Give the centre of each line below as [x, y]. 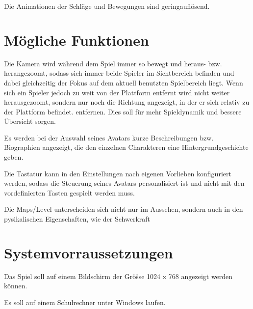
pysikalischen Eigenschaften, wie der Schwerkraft [77, 219]
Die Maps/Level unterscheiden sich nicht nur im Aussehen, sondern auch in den [124, 209]
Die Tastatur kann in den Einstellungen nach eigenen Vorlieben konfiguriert [118, 173]
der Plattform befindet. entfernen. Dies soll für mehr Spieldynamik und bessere [123, 111]
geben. [14, 157]
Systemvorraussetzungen [89, 252]
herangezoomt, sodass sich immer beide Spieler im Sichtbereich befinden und [119, 73]
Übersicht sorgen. [30, 121]
